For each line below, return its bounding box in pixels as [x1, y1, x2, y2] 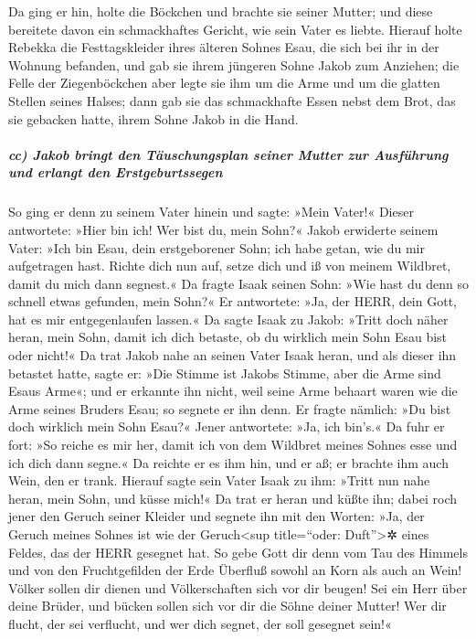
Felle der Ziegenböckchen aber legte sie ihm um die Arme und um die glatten [8, 73, 440, 92]
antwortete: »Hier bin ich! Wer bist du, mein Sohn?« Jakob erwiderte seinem [8, 219, 439, 239]
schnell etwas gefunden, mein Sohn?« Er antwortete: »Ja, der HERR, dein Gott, [8, 292, 457, 311]
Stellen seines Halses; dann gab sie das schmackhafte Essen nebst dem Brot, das [8, 91, 456, 110]
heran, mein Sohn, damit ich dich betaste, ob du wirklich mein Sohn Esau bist [8, 327, 448, 346]
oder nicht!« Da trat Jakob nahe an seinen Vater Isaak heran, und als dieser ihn [8, 346, 457, 365]
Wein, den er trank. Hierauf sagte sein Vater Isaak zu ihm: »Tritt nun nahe [8, 471, 430, 490]
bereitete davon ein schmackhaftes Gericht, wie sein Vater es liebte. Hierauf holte [8, 19, 462, 38]
